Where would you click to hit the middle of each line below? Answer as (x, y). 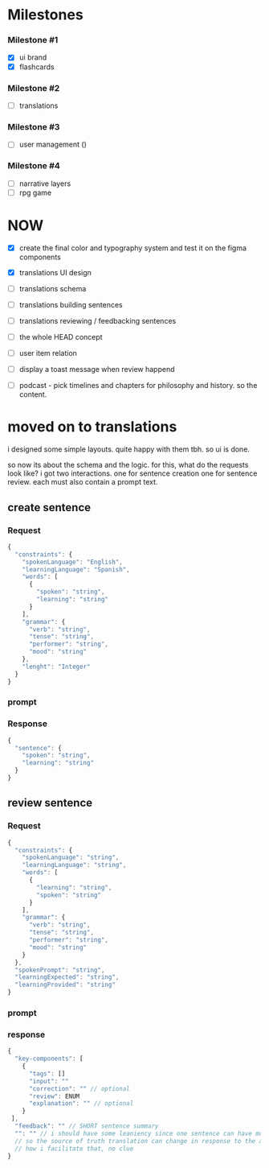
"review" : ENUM (54, 1096)
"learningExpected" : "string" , (67, 977)
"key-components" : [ (49, 1059)
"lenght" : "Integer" (56, 667)
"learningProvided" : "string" (65, 985)
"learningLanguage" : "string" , (74, 865)
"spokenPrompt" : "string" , (60, 970)
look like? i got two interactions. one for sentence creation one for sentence (132, 473)
